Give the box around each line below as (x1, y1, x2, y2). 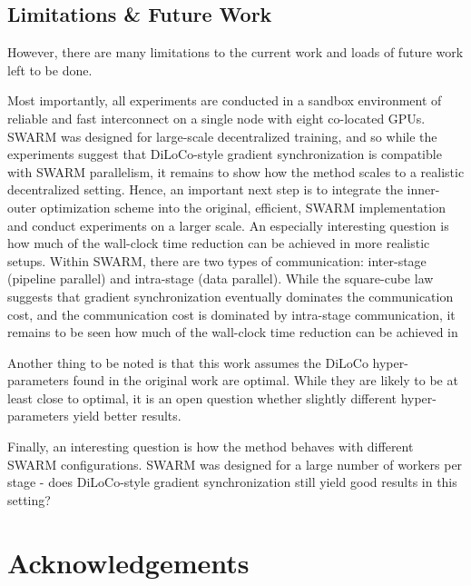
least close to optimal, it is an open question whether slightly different (7, 388, 397, 407)
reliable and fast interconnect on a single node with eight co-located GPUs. (7, 108, 426, 127)
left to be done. (7, 60, 93, 79)
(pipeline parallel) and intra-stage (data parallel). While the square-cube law (7, 269, 434, 288)
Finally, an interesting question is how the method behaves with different (7, 437, 414, 456)
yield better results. (73, 406, 182, 425)
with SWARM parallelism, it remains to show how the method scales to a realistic (7, 162, 465, 181)
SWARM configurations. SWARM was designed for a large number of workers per (7, 454, 463, 473)
